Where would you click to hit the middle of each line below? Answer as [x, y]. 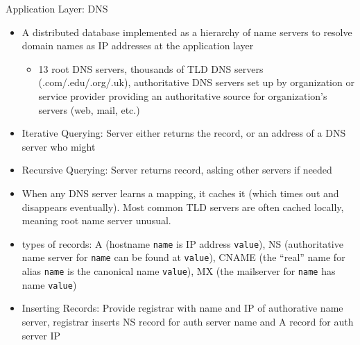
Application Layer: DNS [57, 8]
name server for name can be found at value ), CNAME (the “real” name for [183, 257]
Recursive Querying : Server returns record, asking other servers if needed [177, 170]
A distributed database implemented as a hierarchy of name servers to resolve [187, 32]
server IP [41, 335]
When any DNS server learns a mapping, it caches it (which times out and [180, 193]
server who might [59, 146]
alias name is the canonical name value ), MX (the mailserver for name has [179, 271]
